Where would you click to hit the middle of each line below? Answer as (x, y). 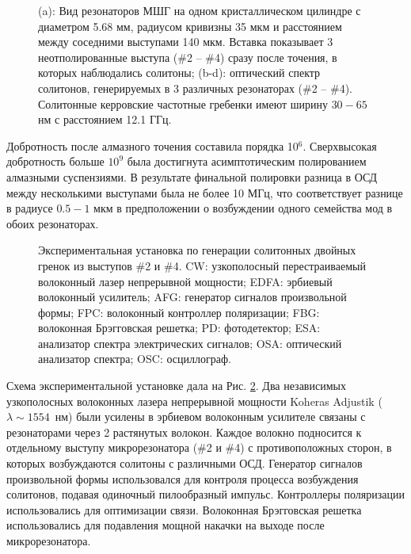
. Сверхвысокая (340, 145)
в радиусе (30, 208)
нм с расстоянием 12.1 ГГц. (105, 119)
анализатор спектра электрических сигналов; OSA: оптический (190, 343)
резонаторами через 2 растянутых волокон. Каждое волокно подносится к (184, 432)
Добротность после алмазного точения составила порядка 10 (152, 145)
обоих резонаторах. (53, 223)
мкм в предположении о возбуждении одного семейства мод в (243, 208)
